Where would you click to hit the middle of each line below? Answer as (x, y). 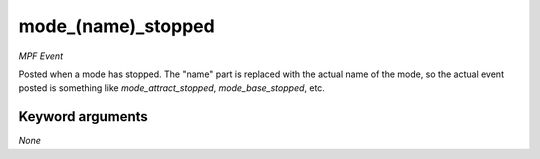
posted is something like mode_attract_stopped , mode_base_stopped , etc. (171, 88)
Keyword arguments (83, 116)
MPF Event (41, 56)
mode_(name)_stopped (116, 26)
